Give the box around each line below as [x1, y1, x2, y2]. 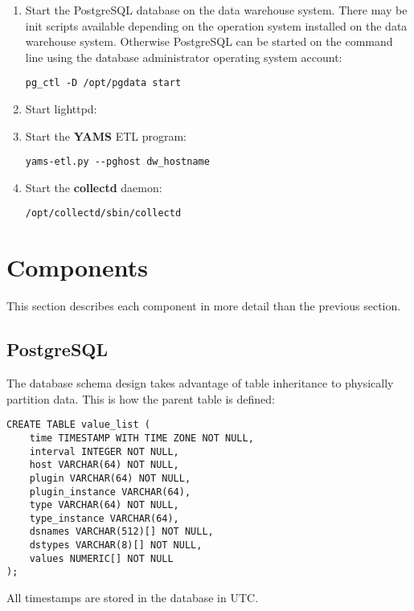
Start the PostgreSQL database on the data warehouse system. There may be [25, 2, 408, 18]
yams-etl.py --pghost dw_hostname [25, 156, 210, 168]
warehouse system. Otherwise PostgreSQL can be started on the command [25, 33, 393, 50]
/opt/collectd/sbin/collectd [25, 207, 182, 219]
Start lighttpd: [25, 100, 97, 117]
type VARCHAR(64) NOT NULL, [29, 499, 179, 511]
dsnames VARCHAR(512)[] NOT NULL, [29, 526, 214, 538]
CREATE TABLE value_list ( [6, 419, 150, 431]
